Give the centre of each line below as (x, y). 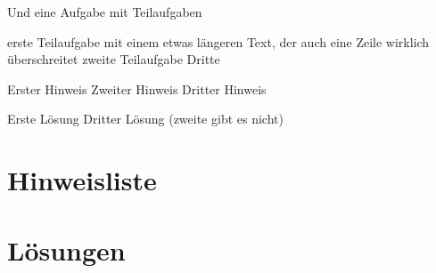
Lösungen (66, 249)
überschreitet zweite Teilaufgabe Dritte (114, 59)
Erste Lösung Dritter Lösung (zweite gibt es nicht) (145, 119)
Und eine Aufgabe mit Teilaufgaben (105, 12)
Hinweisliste (82, 180)
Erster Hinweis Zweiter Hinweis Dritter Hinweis (137, 88)
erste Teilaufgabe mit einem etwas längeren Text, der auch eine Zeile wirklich (218, 41)
